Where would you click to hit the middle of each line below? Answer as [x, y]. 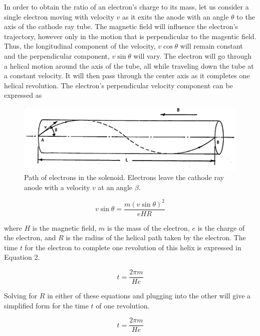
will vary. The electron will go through [192, 55]
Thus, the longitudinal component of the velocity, [80, 46]
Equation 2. [22, 257]
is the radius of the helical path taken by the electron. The [156, 237]
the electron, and [30, 237]
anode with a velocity [57, 187]
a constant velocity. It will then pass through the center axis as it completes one [127, 75]
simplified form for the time [46, 305]
